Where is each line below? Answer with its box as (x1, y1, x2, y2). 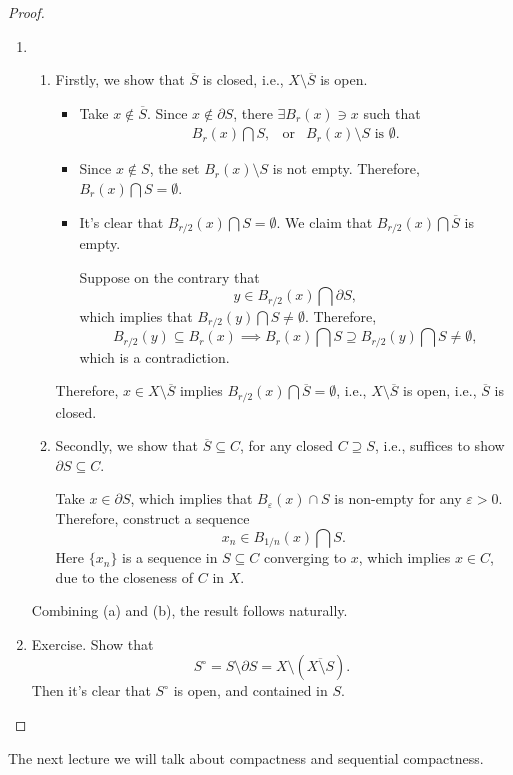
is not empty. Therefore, (272, 158, 420, 179)
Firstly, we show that (55, 69, 185, 90)
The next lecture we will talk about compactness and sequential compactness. (8, 747, 484, 768)
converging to (264, 547, 347, 568)
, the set (149, 158, 200, 179)
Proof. (8, 2, 45, 22)
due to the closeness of (55, 566, 194, 587)
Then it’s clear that (31, 680, 151, 701)
